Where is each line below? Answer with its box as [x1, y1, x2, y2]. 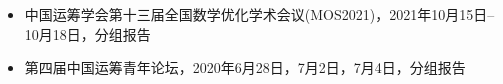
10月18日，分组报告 [24, 23, 151, 44]
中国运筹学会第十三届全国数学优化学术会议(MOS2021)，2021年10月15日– [24, 4, 495, 24]
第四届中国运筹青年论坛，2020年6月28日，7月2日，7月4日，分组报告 [24, 57, 466, 78]
